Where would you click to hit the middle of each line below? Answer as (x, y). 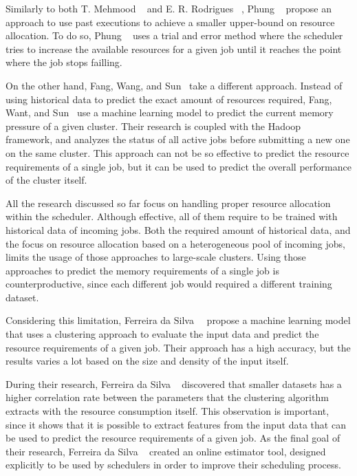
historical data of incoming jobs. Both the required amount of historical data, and (178, 229)
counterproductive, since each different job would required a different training (169, 284)
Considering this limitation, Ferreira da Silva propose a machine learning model (178, 320)
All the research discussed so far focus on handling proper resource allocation (168, 203)
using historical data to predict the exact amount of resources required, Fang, (169, 99)
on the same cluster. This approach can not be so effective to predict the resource (177, 152)
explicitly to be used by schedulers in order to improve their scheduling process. (173, 465)
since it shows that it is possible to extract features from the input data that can (176, 424)
